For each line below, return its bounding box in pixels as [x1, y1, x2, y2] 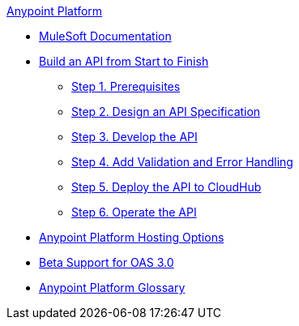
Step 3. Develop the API [71, 130, 198, 144]
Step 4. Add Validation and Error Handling [71, 155, 293, 169]
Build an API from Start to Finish [39, 54, 209, 68]
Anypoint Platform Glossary [39, 281, 186, 294]
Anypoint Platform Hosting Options [39, 230, 224, 244]
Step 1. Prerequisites [71, 79, 181, 93]
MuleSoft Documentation [39, 29, 172, 43]
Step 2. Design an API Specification [71, 105, 261, 118]
